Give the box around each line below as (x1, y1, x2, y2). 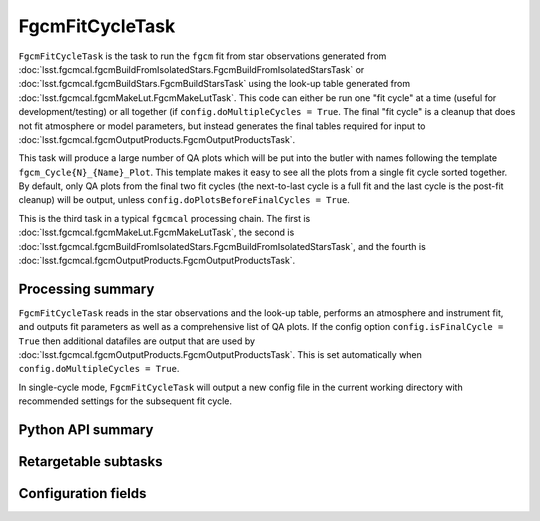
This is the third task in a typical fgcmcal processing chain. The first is (18, 212, 311, 224)
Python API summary (18, 421, 154, 439)
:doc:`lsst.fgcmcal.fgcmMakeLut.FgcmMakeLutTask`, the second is (18, 226, 295, 239)
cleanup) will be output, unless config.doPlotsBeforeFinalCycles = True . (18, 194, 350, 206)
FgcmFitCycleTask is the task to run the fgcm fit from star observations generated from (18, 50, 387, 62)
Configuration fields (18, 485, 147, 502)
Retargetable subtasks (18, 453, 164, 470)
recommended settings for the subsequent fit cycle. (18, 395, 233, 407)
